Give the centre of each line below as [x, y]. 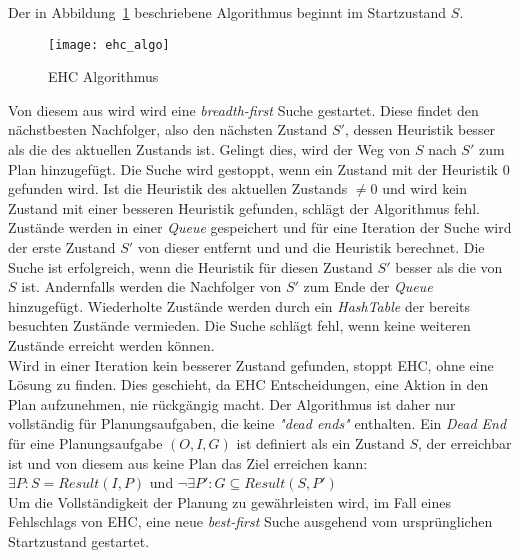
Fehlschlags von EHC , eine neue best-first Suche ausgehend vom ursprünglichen [250, 521]
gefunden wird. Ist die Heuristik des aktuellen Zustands [178, 188]
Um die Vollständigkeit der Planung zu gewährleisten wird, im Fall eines [229, 501]
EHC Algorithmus [103, 76]
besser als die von [449, 266]
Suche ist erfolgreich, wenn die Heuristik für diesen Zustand [190, 266]
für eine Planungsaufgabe [85, 442]
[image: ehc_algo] [109, 44]
